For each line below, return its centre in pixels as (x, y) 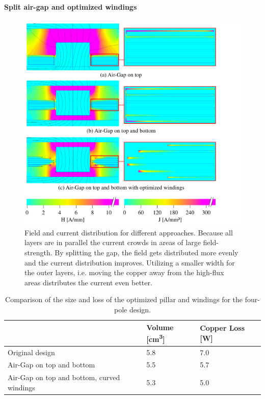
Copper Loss (222, 328)
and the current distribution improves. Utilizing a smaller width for (130, 262)
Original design (31, 352)
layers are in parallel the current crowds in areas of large (113, 242)
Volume (160, 327)
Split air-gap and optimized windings (71, 6)
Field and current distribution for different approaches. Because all (129, 232)
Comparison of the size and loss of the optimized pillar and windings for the (124, 299)
